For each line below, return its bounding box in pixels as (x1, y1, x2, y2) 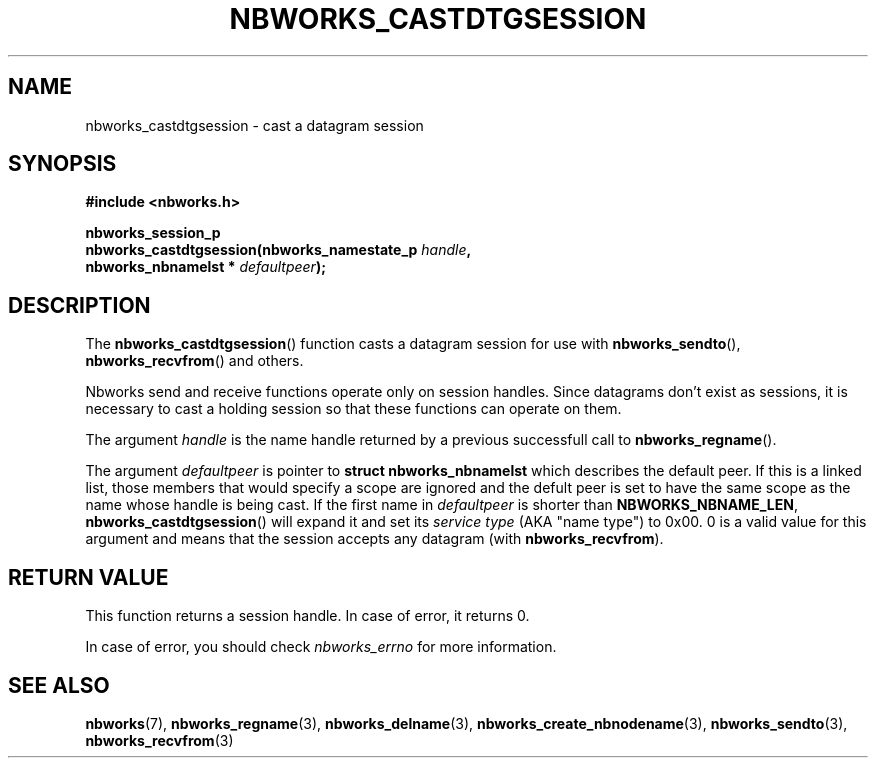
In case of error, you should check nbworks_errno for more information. (85, 638, 557, 656)
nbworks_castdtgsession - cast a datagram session (85, 116, 424, 134)
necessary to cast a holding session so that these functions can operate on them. (85, 400, 622, 418)
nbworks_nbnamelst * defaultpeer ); (85, 258, 326, 276)
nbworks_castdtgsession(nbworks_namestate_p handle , (85, 241, 472, 259)
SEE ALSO (8, 672, 110, 698)
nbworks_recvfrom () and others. (85, 352, 304, 370)
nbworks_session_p (85, 224, 221, 242)
